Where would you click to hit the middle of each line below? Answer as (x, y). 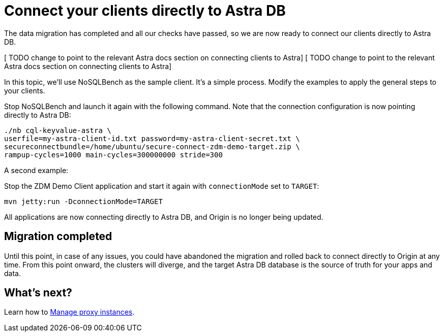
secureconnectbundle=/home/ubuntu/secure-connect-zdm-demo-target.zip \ (152, 146)
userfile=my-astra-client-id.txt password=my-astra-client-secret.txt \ (152, 138)
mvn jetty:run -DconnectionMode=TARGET (83, 201)
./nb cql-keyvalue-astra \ (58, 130)
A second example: (36, 170)
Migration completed (58, 237)
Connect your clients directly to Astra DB (145, 11)
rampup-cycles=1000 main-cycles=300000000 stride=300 (113, 155)
